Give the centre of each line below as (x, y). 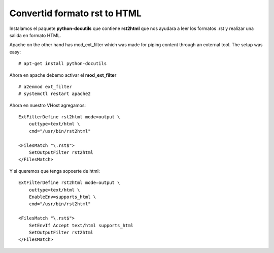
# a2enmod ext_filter (45, 87)
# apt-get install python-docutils (63, 64)
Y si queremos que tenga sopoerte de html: (55, 171)
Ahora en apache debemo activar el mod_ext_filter (63, 75)
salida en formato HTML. (35, 35)
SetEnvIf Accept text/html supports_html (81, 225)
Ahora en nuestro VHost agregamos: (48, 105)
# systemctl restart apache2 (55, 94)
